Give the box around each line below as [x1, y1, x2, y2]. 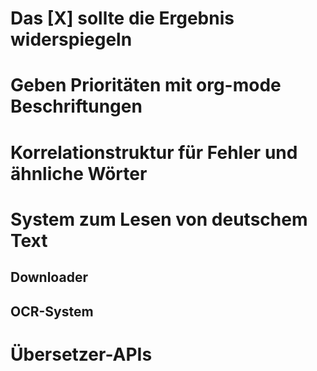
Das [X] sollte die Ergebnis [10, 7, 235, 30]
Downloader [10, 269, 88, 286]
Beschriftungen [10, 95, 143, 118]
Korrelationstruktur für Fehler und [10, 141, 298, 164]
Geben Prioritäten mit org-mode [10, 74, 282, 97]
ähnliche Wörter [10, 162, 148, 185]
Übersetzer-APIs [10, 343, 153, 366]
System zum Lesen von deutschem [10, 208, 308, 231]
